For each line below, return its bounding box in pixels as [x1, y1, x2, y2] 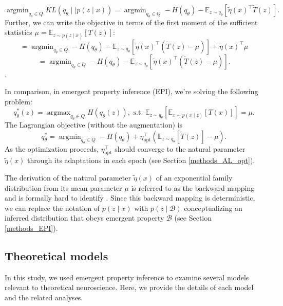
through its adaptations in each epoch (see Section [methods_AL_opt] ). [27, 155, 255, 166]
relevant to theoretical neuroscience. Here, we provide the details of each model [5, 282, 254, 293]
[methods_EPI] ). [5, 223, 58, 233]
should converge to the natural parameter [115, 143, 246, 154]
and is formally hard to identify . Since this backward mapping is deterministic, [5, 192, 255, 203]
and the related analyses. [5, 292, 83, 302]
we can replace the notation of [5, 202, 100, 213]
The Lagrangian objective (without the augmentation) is [5, 119, 183, 130]
